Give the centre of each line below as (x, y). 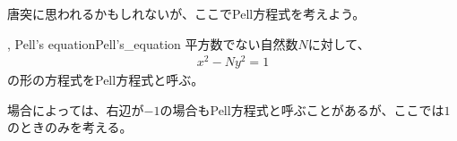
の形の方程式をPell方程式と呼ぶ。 (106, 80)
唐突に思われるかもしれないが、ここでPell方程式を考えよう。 (186, 13)
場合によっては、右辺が (76, 109)
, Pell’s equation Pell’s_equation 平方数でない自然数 (153, 43)
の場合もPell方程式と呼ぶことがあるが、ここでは (302, 109)
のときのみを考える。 (70, 127)
